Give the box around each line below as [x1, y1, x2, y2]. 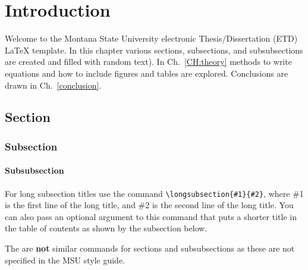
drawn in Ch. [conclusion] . [5, 79, 102, 91]
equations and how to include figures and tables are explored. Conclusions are [5, 67, 288, 79]
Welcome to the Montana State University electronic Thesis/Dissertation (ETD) [5, 32, 298, 45]
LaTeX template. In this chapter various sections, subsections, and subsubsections [5, 43, 303, 56]
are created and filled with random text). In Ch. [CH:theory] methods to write [5, 55, 292, 68]
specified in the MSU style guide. [5, 253, 125, 266]
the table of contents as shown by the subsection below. [5, 222, 208, 234]
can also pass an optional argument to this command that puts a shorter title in [5, 210, 297, 222]
